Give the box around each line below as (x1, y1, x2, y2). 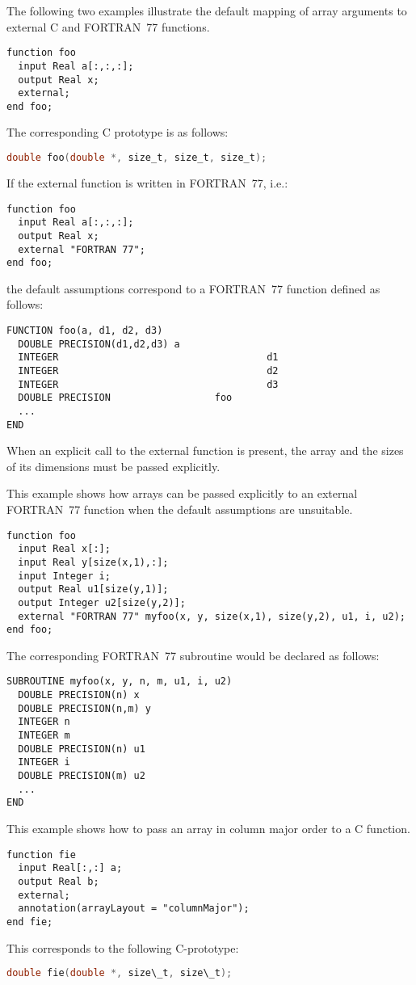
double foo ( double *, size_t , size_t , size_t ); (6, 152, 267, 164)
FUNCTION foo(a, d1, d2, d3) (6, 325, 163, 336)
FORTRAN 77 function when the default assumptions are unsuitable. (6, 501, 353, 518)
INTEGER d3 (18, 378, 279, 390)
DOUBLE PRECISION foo (18, 392, 233, 404)
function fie (6, 848, 76, 861)
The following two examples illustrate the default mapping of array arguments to (6, 2, 407, 19)
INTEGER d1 (18, 351, 279, 364)
